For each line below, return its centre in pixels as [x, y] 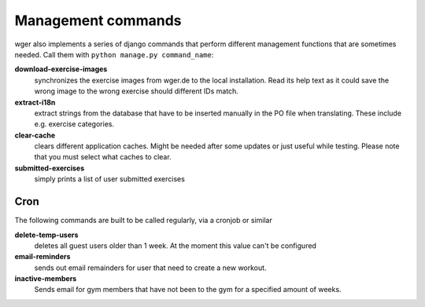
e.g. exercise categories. [74, 124]
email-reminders [42, 257]
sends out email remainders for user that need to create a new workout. [150, 268]
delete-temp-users [46, 235]
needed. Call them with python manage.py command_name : [114, 54]
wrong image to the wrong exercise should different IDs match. [137, 91]
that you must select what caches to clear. [103, 157]
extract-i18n [35, 102]
